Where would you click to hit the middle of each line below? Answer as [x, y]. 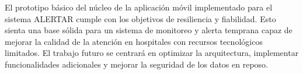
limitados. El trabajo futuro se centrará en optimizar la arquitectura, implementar [152, 53]
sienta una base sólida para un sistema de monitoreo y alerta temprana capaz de [149, 30]
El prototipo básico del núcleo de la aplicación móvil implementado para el [139, 7]
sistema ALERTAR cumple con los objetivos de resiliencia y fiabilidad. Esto [140, 18]
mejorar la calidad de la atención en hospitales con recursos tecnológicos [134, 41]
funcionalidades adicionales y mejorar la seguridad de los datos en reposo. [136, 64]
